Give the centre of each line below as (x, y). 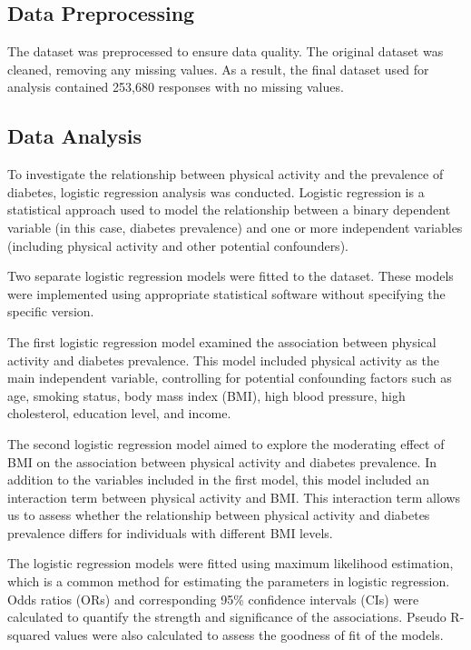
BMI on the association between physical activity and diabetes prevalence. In (222, 461)
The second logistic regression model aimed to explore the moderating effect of (226, 443)
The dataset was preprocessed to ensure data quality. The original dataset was (226, 51)
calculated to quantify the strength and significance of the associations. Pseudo (227, 617)
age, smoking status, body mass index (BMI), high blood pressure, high (206, 395)
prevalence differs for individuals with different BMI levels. (170, 532)
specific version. (51, 311)
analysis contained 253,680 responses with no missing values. (176, 87)
